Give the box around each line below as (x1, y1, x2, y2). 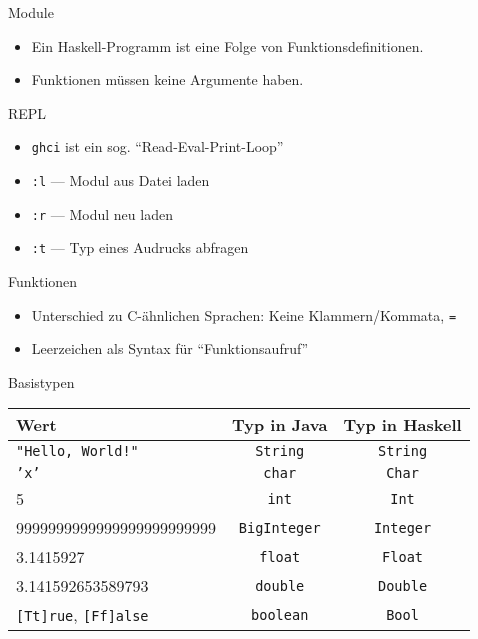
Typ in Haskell (343, 413, 462, 437)
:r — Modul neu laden (31, 203, 173, 224)
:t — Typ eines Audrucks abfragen (31, 237, 249, 258)
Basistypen (8, 371, 75, 392)
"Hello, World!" (16, 443, 139, 460)
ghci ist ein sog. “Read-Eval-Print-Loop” (31, 136, 284, 157)
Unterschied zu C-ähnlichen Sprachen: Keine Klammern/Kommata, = (31, 304, 457, 325)
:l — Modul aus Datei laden (31, 170, 210, 191)
